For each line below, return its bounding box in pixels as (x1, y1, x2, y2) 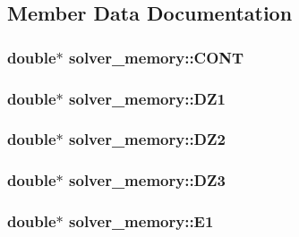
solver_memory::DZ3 (69, 169, 226, 191)
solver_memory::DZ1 (69, 87, 226, 109)
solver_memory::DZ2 (69, 128, 226, 150)
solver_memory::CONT (69, 46, 244, 68)
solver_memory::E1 (69, 210, 214, 233)
